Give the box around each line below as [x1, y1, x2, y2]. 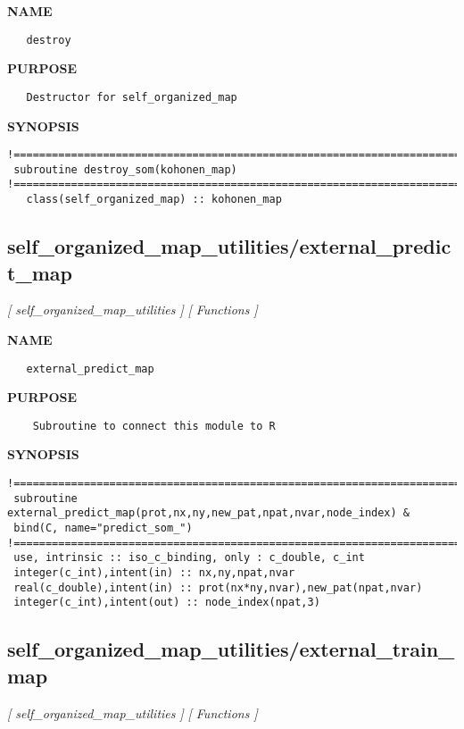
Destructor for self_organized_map [26, 90, 237, 104]
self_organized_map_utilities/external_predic [7, 232, 452, 260]
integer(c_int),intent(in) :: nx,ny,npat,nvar [13, 566, 295, 579]
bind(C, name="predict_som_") [13, 521, 193, 534]
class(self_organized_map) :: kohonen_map [26, 193, 282, 206]
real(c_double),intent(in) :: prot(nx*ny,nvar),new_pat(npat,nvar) [13, 581, 423, 594]
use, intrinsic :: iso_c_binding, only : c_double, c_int [13, 551, 365, 565]
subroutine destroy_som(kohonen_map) [13, 163, 237, 176]
